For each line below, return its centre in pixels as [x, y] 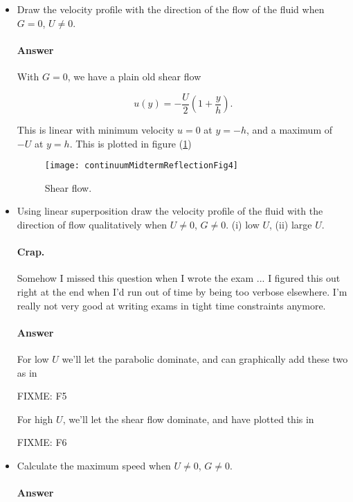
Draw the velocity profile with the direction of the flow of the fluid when [171, 9]
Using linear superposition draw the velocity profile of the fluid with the [170, 211]
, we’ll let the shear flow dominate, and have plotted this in [188, 419]
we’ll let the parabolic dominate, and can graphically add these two [205, 359]
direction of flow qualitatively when [92, 225]
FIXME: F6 [42, 442]
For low [33, 359]
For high [35, 419]
